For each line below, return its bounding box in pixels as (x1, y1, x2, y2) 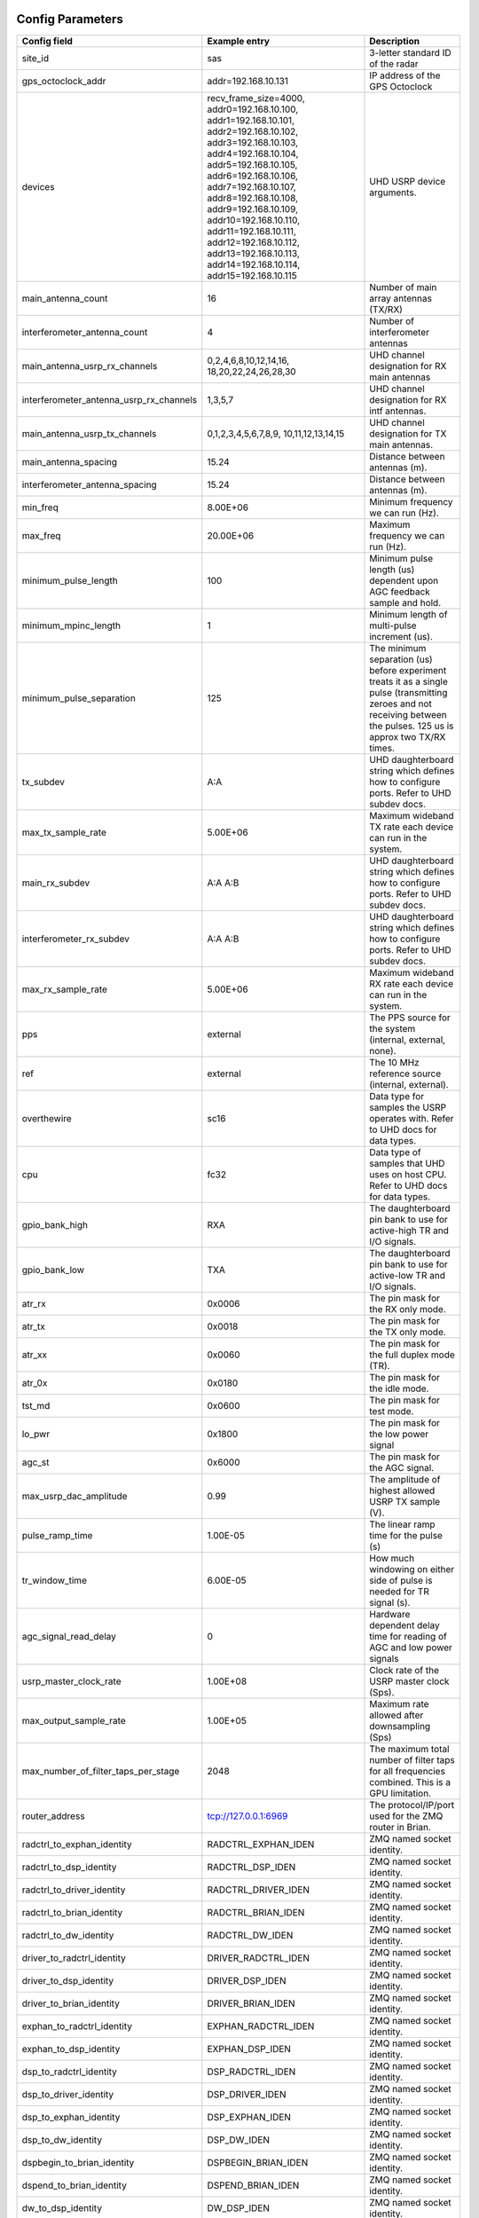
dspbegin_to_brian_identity (21, 2156, 135, 2168)
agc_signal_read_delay (21, 1630, 117, 1642)
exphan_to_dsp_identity (21, 2042, 121, 2055)
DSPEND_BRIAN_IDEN (207, 2179, 300, 2191)
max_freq (21, 529, 61, 541)
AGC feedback (369, 586, 430, 598)
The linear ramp (369, 1518, 436, 1530)
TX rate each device (369, 821, 454, 833)
